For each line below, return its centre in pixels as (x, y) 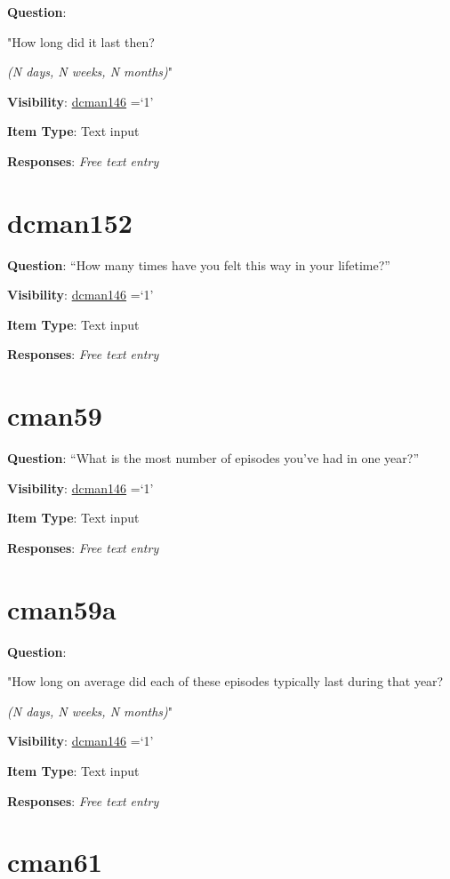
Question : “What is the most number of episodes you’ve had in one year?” (213, 458)
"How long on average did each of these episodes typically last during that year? (225, 681)
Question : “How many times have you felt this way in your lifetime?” (199, 264)
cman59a (62, 608)
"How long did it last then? (81, 41)
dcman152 (70, 222)
